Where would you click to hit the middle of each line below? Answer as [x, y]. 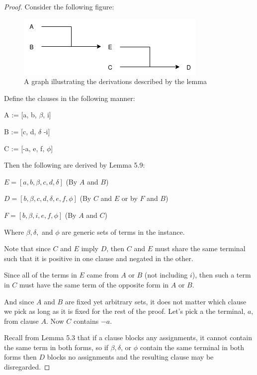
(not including [166, 275]
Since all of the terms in [41, 275]
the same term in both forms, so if [56, 347]
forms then [20, 357]
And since [19, 301]
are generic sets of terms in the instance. [123, 232]
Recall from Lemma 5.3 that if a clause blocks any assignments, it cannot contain [128, 337]
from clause [21, 321]
